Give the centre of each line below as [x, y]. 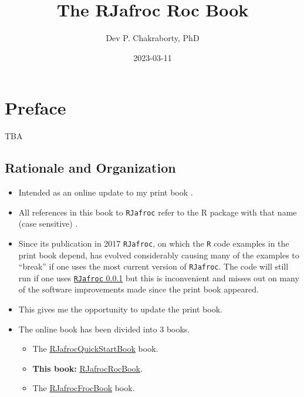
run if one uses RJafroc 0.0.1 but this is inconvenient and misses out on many [159, 277]
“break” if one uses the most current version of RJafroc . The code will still [153, 266]
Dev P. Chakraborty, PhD [153, 38]
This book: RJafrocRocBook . [87, 368]
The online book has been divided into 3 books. [104, 329]
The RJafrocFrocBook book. [84, 388]
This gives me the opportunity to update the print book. [120, 309]
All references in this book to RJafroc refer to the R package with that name [158, 212]
